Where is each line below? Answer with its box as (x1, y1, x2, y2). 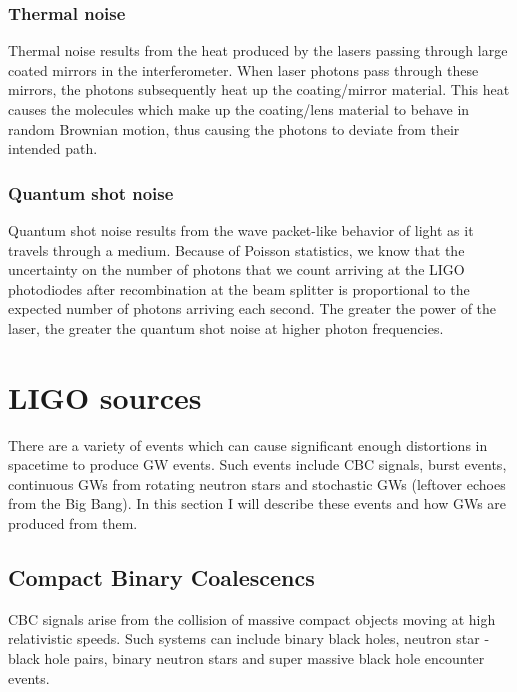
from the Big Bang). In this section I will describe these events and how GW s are (8, 493, 507, 514)
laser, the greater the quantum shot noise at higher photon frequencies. (8, 317, 444, 338)
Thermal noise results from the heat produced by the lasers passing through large (8, 40, 508, 61)
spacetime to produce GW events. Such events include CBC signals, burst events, (8, 454, 507, 475)
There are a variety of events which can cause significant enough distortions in (8, 434, 488, 455)
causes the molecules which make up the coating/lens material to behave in (8, 99, 470, 119)
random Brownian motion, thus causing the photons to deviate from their (8, 118, 460, 139)
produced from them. (8, 513, 138, 534)
